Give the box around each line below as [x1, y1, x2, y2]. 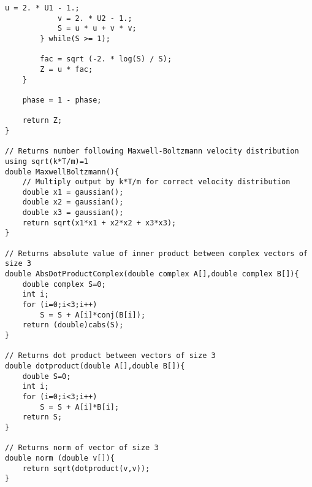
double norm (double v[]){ [5, 453, 115, 462]
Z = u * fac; [40, 64, 93, 74]
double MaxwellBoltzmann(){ [5, 167, 120, 176]
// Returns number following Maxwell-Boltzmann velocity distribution [5, 147, 299, 156]
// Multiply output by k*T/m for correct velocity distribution [22, 177, 291, 187]
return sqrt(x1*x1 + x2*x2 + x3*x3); [22, 218, 177, 227]
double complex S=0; [22, 279, 106, 289]
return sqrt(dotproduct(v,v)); [22, 464, 150, 473]
